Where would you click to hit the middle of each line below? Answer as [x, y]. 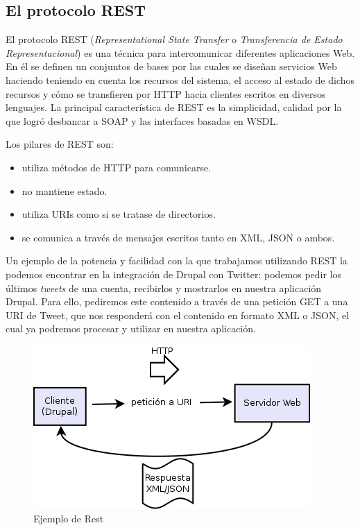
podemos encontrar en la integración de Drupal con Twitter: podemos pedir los [174, 274]
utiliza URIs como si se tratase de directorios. [119, 214]
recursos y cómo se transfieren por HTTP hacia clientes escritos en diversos [166, 93]
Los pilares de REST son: [60, 144]
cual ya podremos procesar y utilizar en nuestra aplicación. [131, 328]
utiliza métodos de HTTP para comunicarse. [117, 167]
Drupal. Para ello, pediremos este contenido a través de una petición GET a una [177, 301]
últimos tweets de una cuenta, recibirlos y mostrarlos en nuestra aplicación [164, 288]
